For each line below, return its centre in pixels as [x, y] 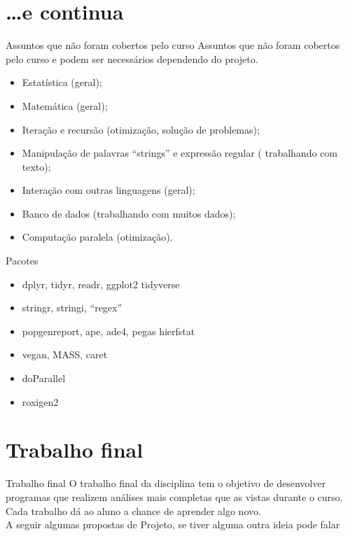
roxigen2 [40, 401]
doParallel [44, 378]
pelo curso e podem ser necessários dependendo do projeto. [132, 58]
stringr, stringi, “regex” [72, 308]
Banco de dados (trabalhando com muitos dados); [129, 213]
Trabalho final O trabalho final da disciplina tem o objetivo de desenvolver [166, 483]
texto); [36, 166]
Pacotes [22, 261]
